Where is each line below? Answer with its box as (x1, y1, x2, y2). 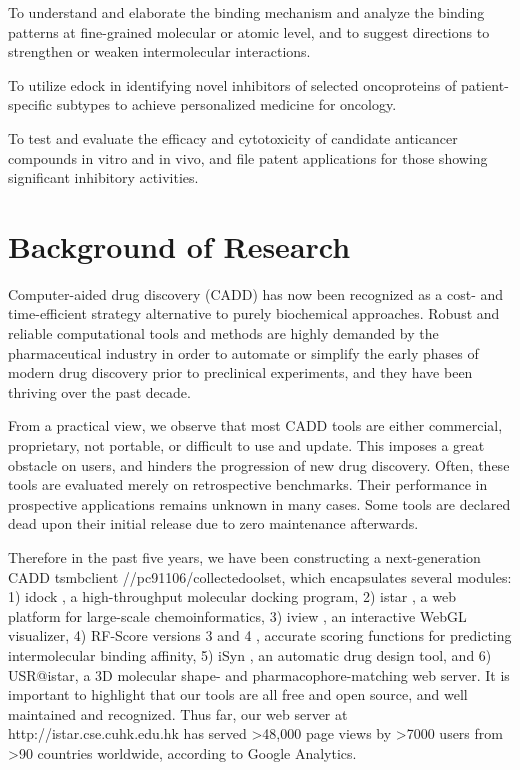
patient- (460, 74, 509, 95)
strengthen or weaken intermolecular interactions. (8, 41, 311, 62)
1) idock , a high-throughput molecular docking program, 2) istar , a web (8, 586, 456, 607)
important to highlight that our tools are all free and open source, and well (8, 684, 468, 705)
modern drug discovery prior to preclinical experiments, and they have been (8, 362, 473, 383)
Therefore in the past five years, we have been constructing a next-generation (8, 547, 481, 567)
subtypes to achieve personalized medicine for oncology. (56, 94, 397, 115)
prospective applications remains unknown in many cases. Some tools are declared (8, 493, 511, 514)
